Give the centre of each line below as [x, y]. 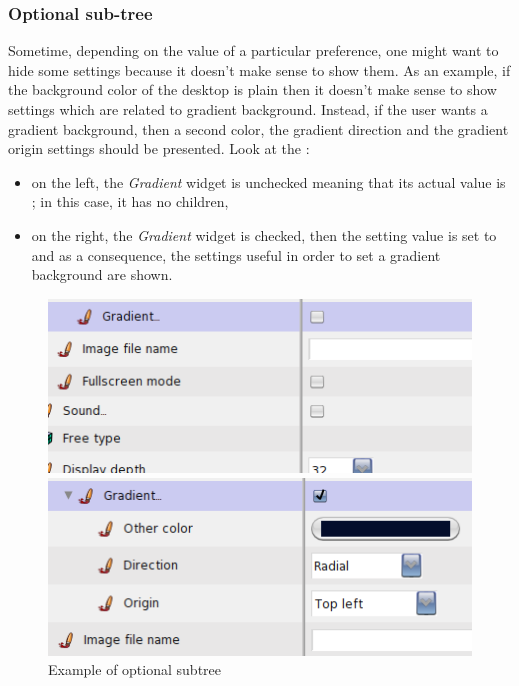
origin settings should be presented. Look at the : [159, 148]
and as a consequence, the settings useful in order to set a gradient [236, 254]
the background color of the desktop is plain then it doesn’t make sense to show [252, 89]
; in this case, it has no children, [130, 201]
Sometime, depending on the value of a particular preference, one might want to [253, 50]
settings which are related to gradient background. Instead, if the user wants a [248, 109]
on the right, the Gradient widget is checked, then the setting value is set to [264, 234]
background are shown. [102, 274]
